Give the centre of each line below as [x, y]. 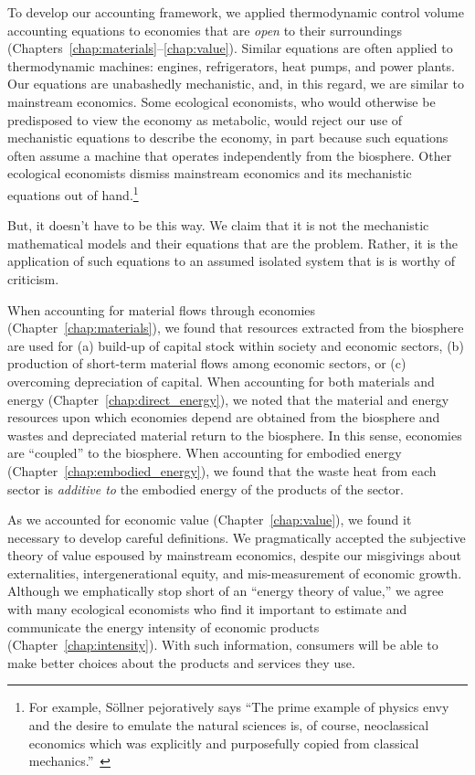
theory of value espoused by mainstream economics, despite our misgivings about [234, 555]
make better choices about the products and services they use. [181, 662]
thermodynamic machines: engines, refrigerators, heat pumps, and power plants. [231, 65]
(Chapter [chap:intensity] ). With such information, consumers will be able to [223, 645]
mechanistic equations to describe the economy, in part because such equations [228, 138]
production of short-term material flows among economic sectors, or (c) [207, 363]
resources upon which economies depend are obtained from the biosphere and [224, 417]
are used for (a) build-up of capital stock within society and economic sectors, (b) [236, 345]
